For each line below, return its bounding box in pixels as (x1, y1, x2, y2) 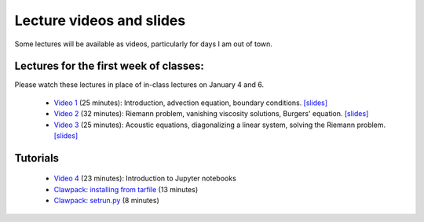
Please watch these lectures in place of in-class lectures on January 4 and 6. (14, 80, 265, 89)
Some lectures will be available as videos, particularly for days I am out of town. (14, 39, 272, 49)
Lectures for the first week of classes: (14, 60, 204, 73)
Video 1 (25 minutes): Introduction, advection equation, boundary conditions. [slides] (53, 98, 328, 107)
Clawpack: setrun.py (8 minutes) (53, 196, 160, 206)
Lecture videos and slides (14, 12, 186, 29)
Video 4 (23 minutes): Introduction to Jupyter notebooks (53, 173, 237, 184)
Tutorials (14, 151, 59, 165)
